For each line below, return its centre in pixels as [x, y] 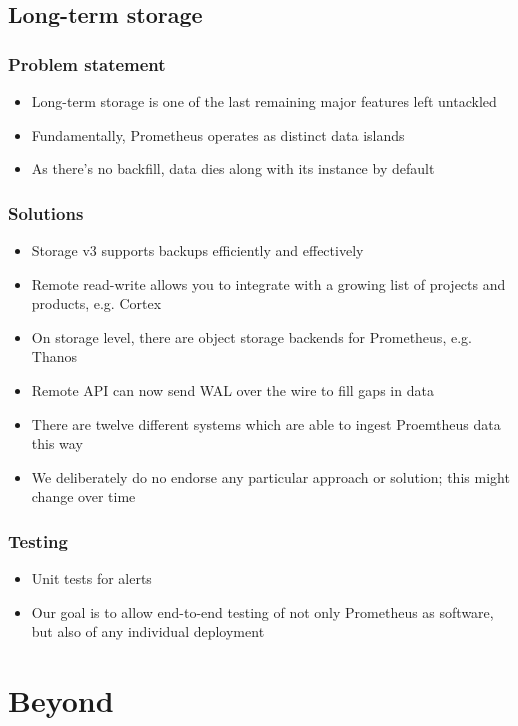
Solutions [46, 212]
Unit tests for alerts [91, 578]
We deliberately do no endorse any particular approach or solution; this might [270, 476]
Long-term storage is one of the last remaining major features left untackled [264, 101]
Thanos [54, 356]
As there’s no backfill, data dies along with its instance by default [233, 168]
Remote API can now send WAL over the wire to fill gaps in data [232, 389]
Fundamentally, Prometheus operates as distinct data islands [218, 134]
